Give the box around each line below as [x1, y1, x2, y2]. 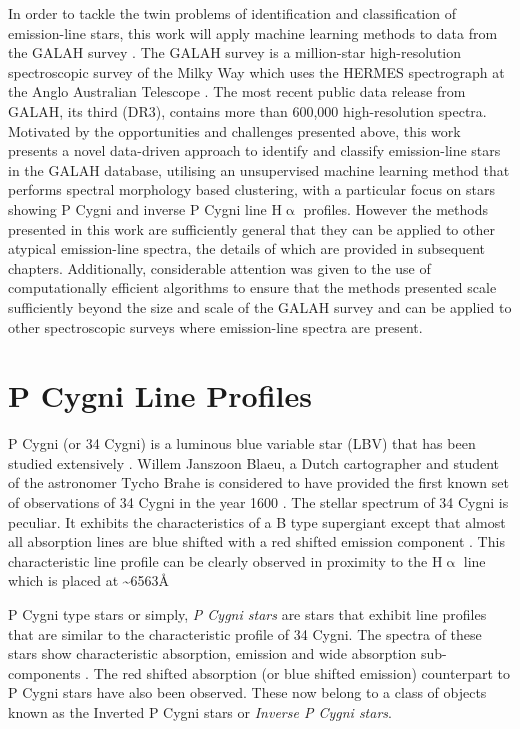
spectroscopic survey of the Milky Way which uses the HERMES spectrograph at [8, 61, 505, 82]
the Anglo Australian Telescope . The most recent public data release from [8, 81, 466, 102]
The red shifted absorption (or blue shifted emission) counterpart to [93, 662, 510, 683]
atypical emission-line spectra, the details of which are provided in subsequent [8, 238, 485, 259]
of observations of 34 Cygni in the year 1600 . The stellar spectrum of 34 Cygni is [8, 492, 509, 512]
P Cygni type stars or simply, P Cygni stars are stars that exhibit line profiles [8, 603, 487, 624]
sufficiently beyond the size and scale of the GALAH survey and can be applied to [8, 296, 512, 317]
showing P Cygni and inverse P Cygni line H [8, 198, 282, 219]
